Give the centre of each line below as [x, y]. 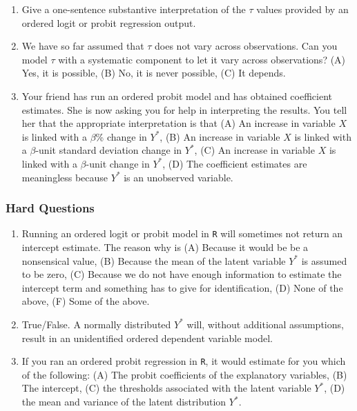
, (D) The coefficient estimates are [235, 163]
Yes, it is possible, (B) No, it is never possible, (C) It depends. [154, 73]
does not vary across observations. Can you [246, 46]
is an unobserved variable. [178, 177]
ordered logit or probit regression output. [109, 22]
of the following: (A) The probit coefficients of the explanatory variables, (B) [184, 374]
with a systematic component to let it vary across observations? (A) [202, 59]
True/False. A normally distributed [96, 324]
